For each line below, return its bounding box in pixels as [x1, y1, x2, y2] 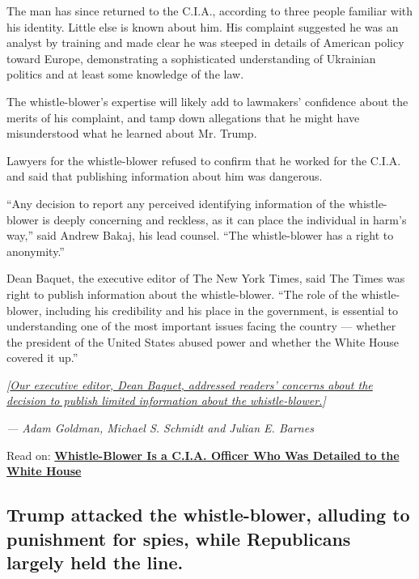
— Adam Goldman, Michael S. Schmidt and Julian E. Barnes [6, 419, 314, 436]
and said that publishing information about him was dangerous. [6, 168, 323, 185]
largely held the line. [6, 550, 184, 575]
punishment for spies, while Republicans [6, 526, 351, 551]
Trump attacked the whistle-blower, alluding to [6, 502, 410, 527]
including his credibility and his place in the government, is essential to [45, 301, 398, 318]
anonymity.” [6, 242, 65, 259]
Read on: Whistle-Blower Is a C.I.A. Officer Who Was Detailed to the [6, 446, 400, 463]
